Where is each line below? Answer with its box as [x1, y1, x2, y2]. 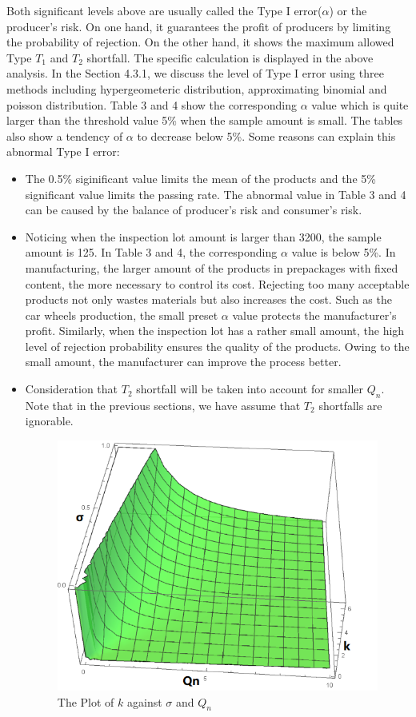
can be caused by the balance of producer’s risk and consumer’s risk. [25, 201, 362, 218]
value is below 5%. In [291, 244, 396, 261]
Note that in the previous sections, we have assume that [25, 396, 301, 413]
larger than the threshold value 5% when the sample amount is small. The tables [6, 112, 403, 129]
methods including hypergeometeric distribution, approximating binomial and [6, 80, 387, 97]
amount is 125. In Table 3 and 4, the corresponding [25, 244, 278, 261]
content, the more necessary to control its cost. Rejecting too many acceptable [25, 275, 410, 292]
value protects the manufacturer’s [232, 306, 397, 323]
